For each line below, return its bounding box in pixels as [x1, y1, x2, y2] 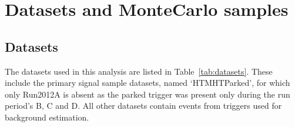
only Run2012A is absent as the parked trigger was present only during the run [5, 88, 290, 100]
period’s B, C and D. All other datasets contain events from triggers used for [5, 99, 282, 112]
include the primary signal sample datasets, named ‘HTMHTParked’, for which [5, 76, 290, 89]
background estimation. [5, 111, 89, 123]
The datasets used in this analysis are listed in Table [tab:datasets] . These [5, 65, 273, 77]
